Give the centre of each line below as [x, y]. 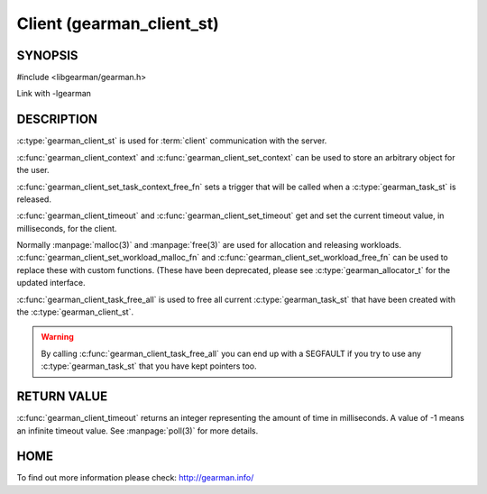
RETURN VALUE [62, 397]
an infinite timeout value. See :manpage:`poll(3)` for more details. [138, 430]
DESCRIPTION [57, 119]
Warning [57, 337]
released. [34, 199]
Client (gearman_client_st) [118, 23]
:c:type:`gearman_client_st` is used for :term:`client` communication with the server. [172, 141]
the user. [33, 170]
